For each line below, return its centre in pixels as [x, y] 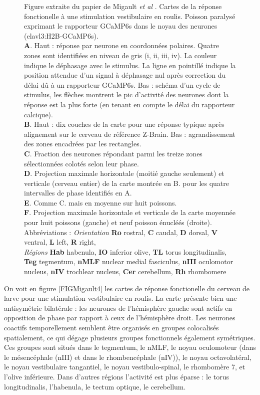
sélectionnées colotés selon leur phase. [81, 163]
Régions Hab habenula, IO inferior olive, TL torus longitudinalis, [125, 251]
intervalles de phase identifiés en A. [78, 193]
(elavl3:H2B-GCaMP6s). [61, 35]
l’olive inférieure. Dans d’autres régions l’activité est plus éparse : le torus [117, 376]
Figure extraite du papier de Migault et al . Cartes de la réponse [123, 6]
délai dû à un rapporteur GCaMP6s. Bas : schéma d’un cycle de [122, 84]
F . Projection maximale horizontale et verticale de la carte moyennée [130, 212]
